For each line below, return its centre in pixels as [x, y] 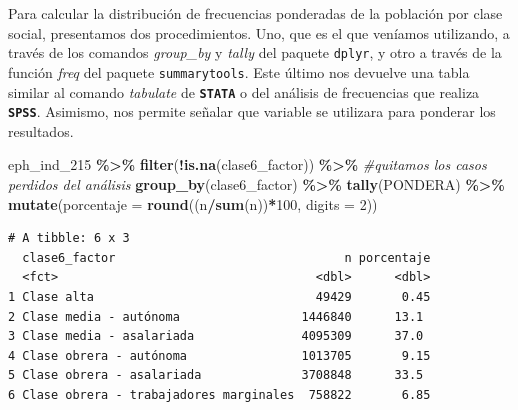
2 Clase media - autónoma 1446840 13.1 [216, 316]
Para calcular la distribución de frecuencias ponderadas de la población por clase [255, 13]
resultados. [41, 130]
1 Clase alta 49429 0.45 [219, 296]
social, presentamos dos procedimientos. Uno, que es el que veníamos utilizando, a [259, 32]
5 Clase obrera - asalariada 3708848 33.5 [216, 375]
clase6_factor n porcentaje [226, 257]
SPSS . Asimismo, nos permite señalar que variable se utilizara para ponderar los [252, 111]
